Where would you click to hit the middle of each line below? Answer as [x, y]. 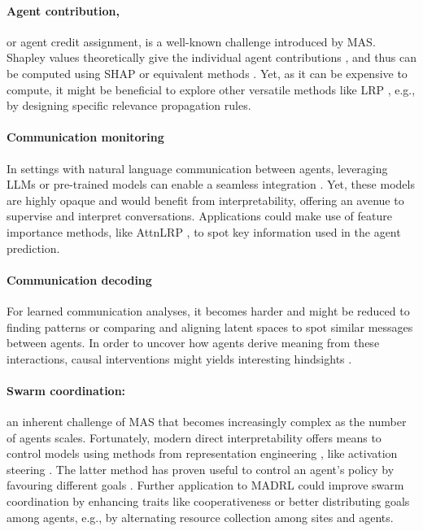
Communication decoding [79, 279]
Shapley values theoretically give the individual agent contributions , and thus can [211, 57]
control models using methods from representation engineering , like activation [202, 453]
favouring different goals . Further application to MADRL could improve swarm [205, 485]
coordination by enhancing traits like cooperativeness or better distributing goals [208, 501]
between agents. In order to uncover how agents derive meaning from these [193, 343]
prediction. [33, 248]
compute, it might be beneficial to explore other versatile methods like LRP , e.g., [211, 89]
